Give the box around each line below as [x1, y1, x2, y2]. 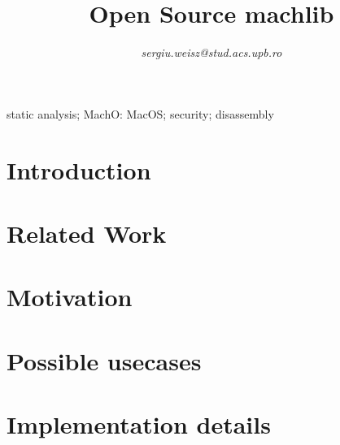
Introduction [7, 153, 151, 186]
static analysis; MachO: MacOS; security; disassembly [7, 105, 274, 122]
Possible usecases [7, 343, 202, 377]
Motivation [7, 280, 133, 313]
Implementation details [7, 408, 271, 440]
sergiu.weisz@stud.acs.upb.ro [141, 44, 282, 61]
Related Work [7, 216, 167, 249]
